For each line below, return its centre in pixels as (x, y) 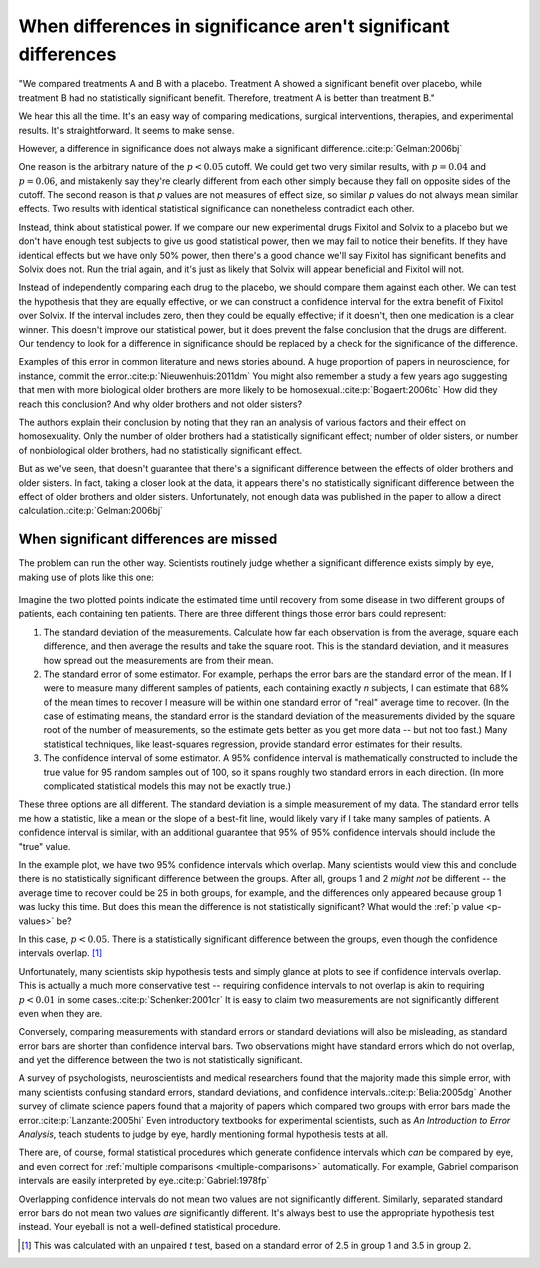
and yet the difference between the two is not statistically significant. (160, 1060)
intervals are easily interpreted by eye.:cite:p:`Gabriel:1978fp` (144, 1181)
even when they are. (60, 1013)
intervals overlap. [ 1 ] (60, 953)
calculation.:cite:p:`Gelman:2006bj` (91, 511)
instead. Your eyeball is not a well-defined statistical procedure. (149, 1227)
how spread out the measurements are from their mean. (158, 660)
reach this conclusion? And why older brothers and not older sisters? (160, 404)
